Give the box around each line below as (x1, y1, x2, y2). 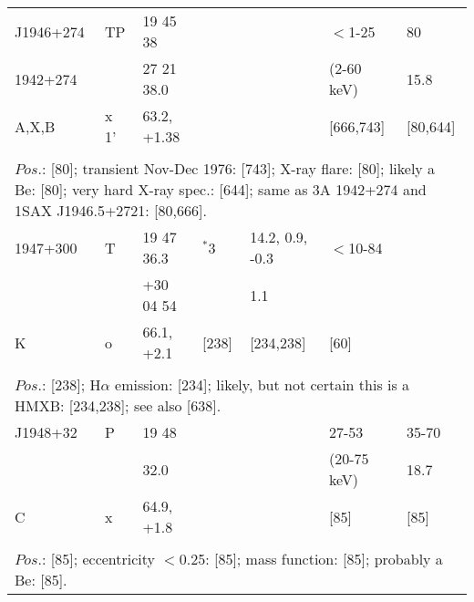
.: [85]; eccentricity (37, 548, 156, 569)
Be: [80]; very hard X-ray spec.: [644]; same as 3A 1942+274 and (15, 179, 427, 200)
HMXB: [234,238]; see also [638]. (15, 395, 222, 416)
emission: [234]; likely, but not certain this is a (115, 374, 410, 395)
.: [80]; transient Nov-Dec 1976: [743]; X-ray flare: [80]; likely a (37, 158, 436, 179)
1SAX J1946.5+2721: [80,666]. (15, 200, 207, 221)
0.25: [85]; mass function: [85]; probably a (179, 548, 443, 569)
